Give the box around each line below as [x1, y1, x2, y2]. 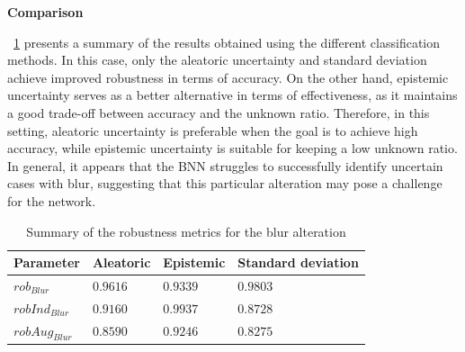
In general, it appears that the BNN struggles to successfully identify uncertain [7, 156, 443, 175]
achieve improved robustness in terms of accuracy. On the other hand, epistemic [7, 68, 449, 86]
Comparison [7, 3, 84, 21]
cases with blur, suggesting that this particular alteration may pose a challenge [7, 174, 443, 193]
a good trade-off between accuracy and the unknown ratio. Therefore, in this [7, 103, 430, 122]
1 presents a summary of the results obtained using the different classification [13, 32, 441, 51]
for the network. [7, 191, 96, 210]
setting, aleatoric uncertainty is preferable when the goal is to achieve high [7, 121, 418, 140]
